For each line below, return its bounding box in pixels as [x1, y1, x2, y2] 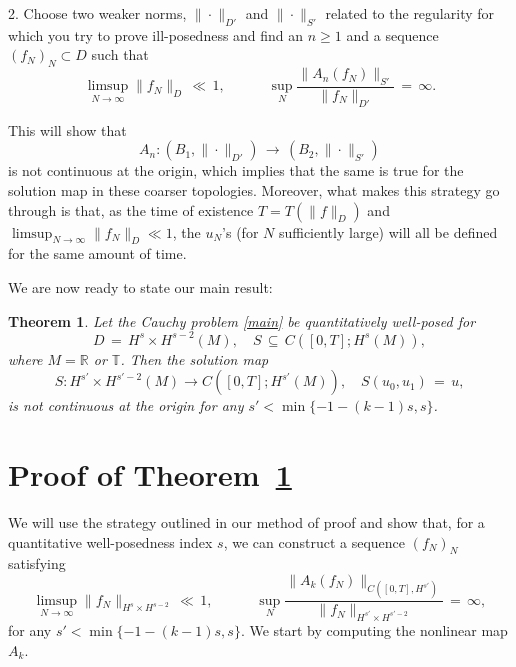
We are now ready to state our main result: [8, 276, 273, 297]
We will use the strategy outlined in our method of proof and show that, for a [8, 511, 485, 532]
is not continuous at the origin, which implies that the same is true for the [8, 160, 464, 181]
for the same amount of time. [8, 243, 187, 264]
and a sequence [346, 24, 439, 45]
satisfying [8, 553, 66, 574]
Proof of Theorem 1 [8, 454, 292, 495]
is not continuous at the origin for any [8, 395, 244, 416]
